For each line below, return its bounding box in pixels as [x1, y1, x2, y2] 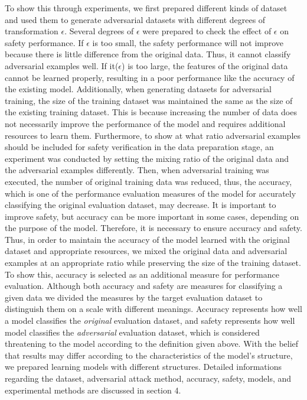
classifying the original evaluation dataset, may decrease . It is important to [5, 199, 276, 211]
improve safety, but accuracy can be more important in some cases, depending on [5, 210, 299, 222]
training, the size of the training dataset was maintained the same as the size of [5, 94, 293, 106]
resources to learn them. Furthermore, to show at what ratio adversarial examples [5, 129, 301, 141]
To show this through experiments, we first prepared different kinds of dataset [5, 2, 288, 14]
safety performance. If [5, 36, 84, 48]
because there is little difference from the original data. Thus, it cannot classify [5, 48, 291, 60]
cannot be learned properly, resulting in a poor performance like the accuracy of [5, 71, 295, 83]
